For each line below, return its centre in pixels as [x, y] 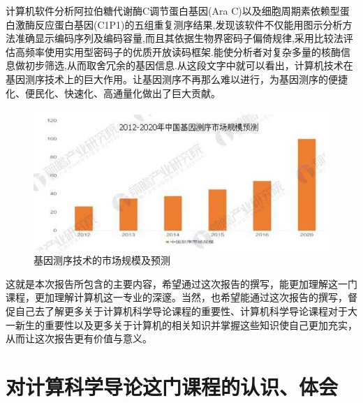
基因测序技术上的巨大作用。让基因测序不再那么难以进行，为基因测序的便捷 [177, 79]
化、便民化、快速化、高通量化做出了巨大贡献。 [113, 93]
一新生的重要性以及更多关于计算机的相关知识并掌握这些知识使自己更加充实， [181, 324]
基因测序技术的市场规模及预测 [102, 260]
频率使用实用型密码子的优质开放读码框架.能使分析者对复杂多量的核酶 [183, 51]
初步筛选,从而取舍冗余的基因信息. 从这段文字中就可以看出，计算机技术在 [189, 65]
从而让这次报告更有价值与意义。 [79, 338]
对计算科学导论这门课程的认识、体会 [172, 386]
